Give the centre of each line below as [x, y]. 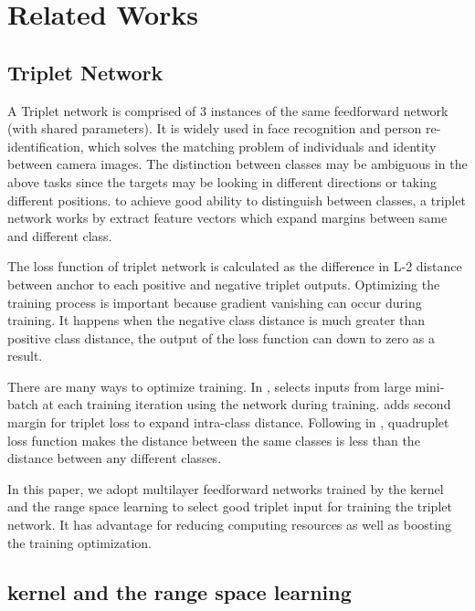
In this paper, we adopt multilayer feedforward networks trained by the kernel [226, 488]
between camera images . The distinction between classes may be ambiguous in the [237, 164]
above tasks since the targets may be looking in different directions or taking [222, 181]
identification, [46, 146]
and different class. [60, 235]
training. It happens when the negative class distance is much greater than [216, 320]
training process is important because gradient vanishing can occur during [215, 302]
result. [25, 356]
